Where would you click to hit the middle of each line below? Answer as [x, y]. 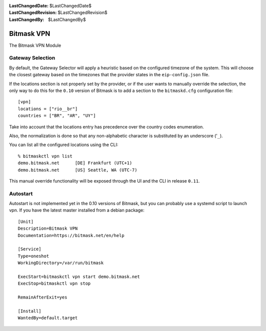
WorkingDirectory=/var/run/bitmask [61, 263]
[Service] [30, 249]
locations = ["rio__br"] [48, 109]
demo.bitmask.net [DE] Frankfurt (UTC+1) [75, 163]
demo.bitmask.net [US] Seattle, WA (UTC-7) [78, 170]
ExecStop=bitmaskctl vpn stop [54, 284]
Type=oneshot [33, 256]
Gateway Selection [32, 58]
